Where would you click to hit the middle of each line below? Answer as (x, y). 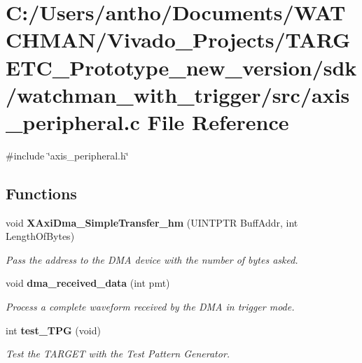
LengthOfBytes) (40, 236)
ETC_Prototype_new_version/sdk (181, 67)
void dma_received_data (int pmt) (88, 283)
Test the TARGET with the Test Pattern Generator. (118, 354)
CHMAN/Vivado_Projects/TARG (178, 40)
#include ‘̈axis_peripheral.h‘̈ (67, 155)
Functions (41, 193)
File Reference (218, 121)
